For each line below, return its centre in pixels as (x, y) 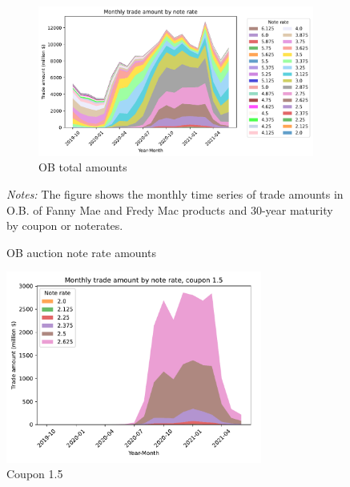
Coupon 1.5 (35, 474)
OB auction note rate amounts (81, 252)
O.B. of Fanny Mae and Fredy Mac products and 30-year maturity (170, 209)
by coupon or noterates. (65, 225)
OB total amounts (83, 167)
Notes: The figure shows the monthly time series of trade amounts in (175, 193)
